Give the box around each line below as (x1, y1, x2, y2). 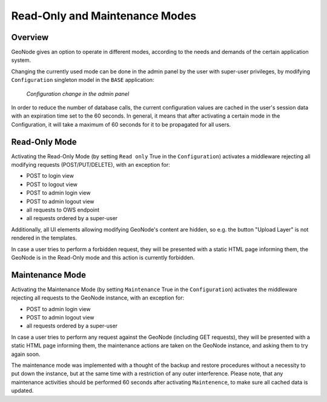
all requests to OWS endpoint (26, 206, 100, 213)
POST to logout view (26, 181, 78, 188)
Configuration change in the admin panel (26, 90, 130, 97)
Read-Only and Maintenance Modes (11, 9, 197, 22)
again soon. (11, 350, 41, 358)
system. (11, 56, 31, 64)
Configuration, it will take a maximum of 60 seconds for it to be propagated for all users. (11, 121, 231, 128)
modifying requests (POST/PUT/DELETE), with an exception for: (11, 161, 171, 169)
